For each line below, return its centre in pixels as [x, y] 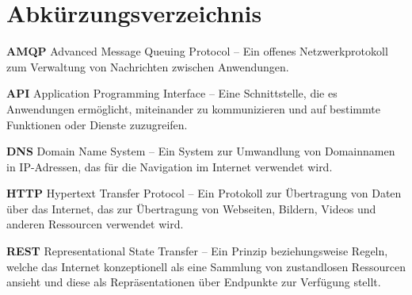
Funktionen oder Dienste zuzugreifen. [97, 124]
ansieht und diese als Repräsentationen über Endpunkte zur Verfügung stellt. [194, 282]
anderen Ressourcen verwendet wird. [95, 224]
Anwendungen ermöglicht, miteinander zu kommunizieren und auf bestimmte [193, 108]
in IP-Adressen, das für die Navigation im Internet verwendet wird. [170, 166]
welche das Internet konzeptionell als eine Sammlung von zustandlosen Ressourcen [206, 266]
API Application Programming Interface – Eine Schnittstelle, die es [172, 93]
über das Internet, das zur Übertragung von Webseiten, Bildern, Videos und [191, 208]
